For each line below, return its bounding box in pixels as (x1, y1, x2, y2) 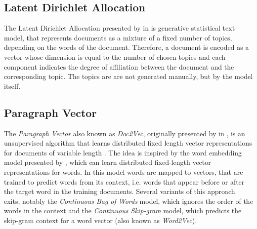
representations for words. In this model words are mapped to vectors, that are (4, 166, 243, 177)
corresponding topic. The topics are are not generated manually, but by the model (4, 71, 253, 81)
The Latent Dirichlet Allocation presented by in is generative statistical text (4, 23, 235, 33)
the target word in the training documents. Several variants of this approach (4, 186, 235, 196)
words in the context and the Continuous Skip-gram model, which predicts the (4, 205, 242, 216)
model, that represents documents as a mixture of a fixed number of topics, (4, 32, 232, 42)
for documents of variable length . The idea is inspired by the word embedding (4, 147, 242, 157)
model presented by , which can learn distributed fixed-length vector (4, 157, 211, 167)
